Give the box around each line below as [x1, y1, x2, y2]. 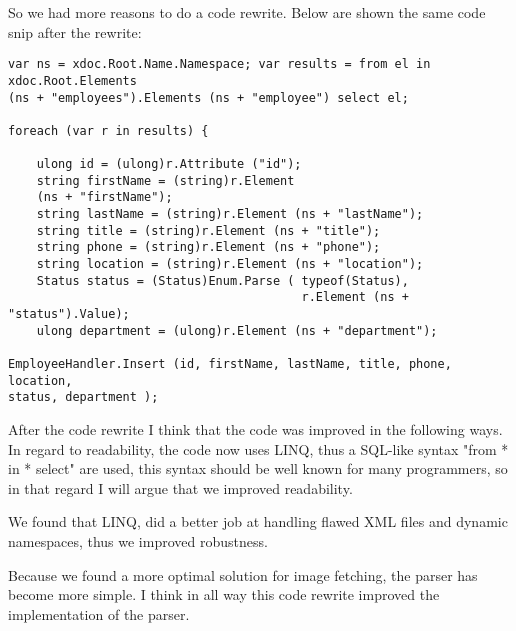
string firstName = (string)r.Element [36, 173, 295, 188]
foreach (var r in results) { [8, 123, 209, 138]
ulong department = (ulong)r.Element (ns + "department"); [36, 323, 438, 338]
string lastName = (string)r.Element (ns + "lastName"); [36, 207, 424, 222]
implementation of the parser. [8, 603, 190, 624]
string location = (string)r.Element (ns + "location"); [36, 257, 424, 272]
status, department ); [8, 390, 159, 405]
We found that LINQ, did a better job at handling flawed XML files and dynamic [8, 511, 508, 532]
